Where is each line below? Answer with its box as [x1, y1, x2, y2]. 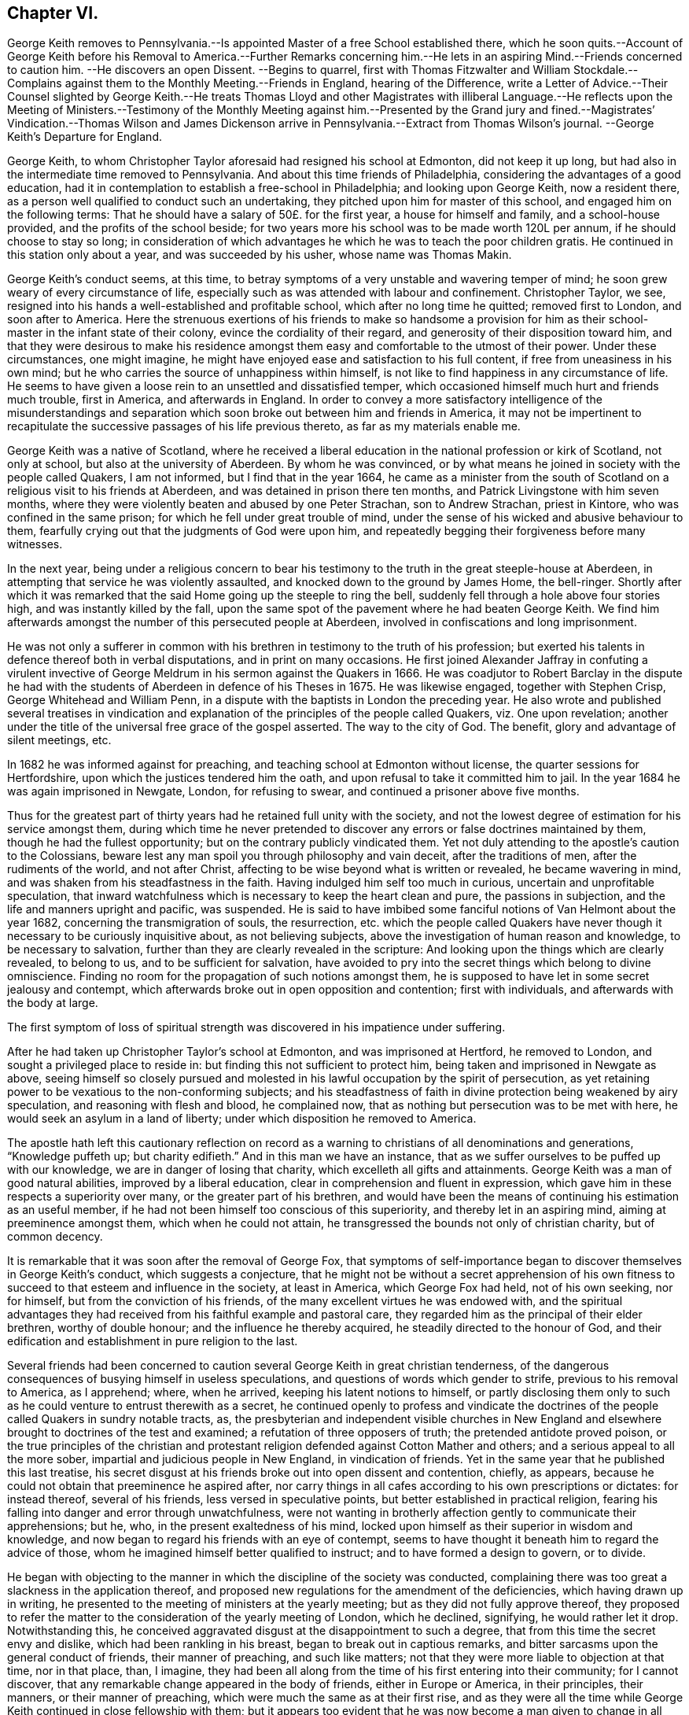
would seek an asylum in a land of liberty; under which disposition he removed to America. [7, 1112, 477, 1126]
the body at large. [7, 996, 98, 1010]
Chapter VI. [7, 3, 99, 23]
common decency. [7, 1230, 103, 1244]
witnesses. [7, 537, 63, 551]
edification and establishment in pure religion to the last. [7, 1334, 298, 1348]
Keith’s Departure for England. [7, 130, 162, 144]
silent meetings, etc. [7, 733, 112, 747]
